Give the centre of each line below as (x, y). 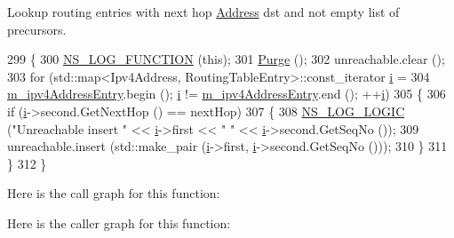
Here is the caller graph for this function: (119, 222)
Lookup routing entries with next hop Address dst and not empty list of (203, 12)
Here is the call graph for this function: (114, 193)
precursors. (37, 29)
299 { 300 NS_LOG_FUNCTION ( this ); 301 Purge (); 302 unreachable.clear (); (226, 59)
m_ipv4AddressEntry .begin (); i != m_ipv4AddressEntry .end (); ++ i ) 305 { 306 (227, 94)
